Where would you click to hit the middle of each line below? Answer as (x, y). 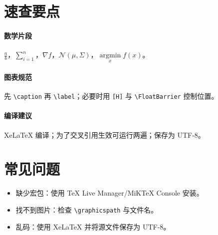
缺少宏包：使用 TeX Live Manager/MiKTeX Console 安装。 (109, 193)
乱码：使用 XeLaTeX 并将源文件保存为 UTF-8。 (93, 226)
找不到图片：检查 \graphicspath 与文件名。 (87, 209)
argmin (110, 56)
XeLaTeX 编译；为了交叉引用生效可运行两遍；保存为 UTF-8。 (105, 134)
